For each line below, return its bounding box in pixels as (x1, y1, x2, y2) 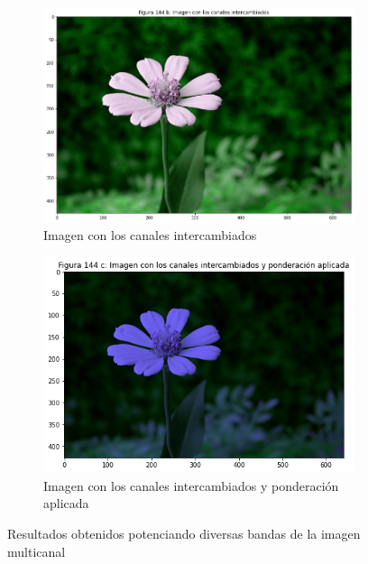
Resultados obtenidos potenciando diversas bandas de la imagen (7, 524, 361, 542)
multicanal (7, 541, 66, 560)
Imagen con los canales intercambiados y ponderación (43, 476, 339, 495)
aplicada (43, 494, 89, 513)
